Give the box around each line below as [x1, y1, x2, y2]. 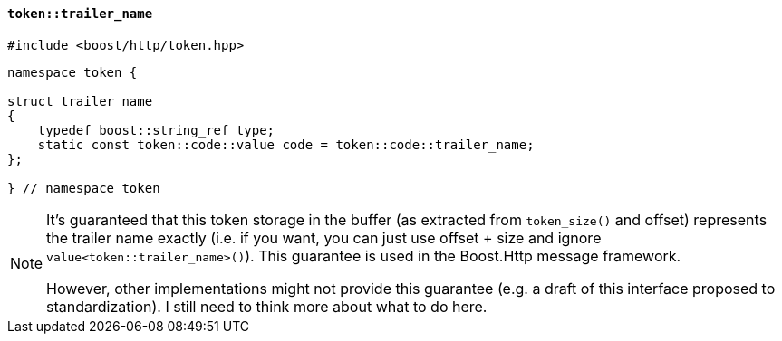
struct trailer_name [7, 93, 153, 109]
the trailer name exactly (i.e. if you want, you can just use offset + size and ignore [46, 228, 602, 247]
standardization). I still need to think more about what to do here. [46, 297, 488, 316]
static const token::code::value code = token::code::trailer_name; [37, 137, 535, 152]
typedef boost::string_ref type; [37, 122, 275, 137]
